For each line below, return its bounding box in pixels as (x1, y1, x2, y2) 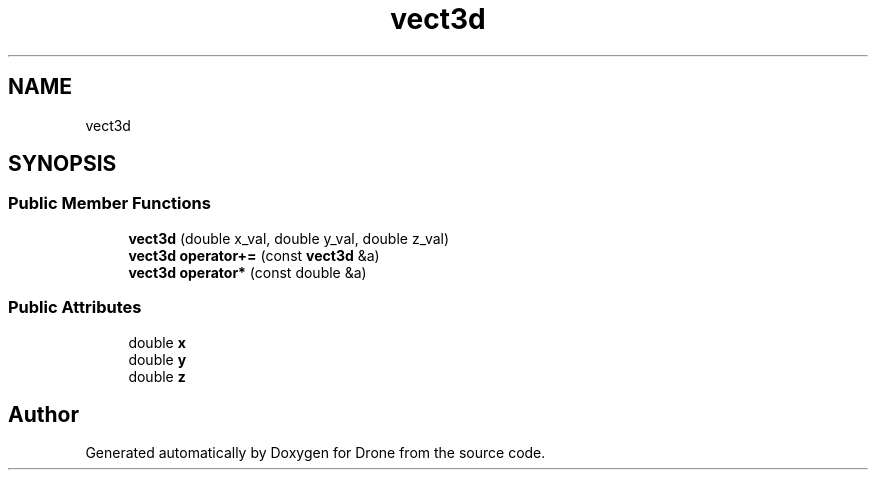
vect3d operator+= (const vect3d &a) (128, 246, 380, 264)
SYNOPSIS (8, 151, 117, 177)
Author (8, 401, 79, 427)
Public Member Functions (8, 193, 211, 214)
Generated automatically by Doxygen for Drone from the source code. (85, 444, 546, 462)
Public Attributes (8, 297, 142, 318)
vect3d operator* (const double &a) (128, 263, 367, 281)
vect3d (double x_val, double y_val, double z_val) (128, 229, 450, 247)
